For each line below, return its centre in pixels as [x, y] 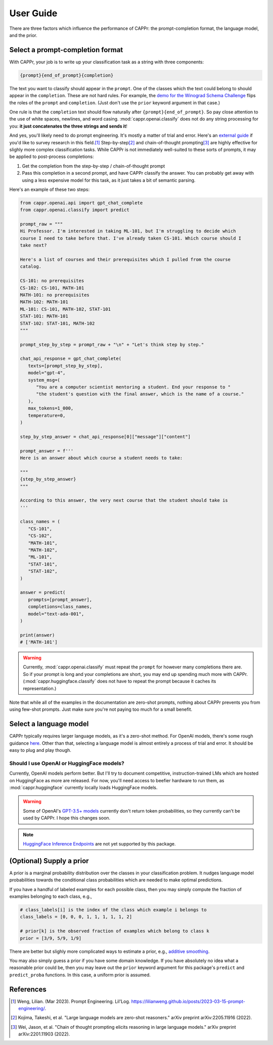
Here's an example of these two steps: [50, 189]
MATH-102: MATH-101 [44, 302]
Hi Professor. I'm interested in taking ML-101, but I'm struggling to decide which [128, 231]
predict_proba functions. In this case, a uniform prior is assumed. [80, 975]
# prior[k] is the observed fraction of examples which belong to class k [115, 931]
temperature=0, [47, 415]
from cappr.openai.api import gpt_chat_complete [81, 203]
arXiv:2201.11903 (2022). [44, 1034]
